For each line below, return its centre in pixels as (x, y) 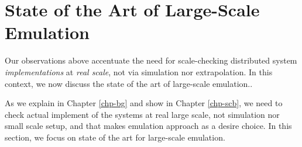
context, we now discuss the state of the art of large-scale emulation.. (129, 83)
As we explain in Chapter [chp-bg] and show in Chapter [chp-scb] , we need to (144, 103)
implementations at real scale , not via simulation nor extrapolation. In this (139, 71)
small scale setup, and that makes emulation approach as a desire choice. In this (148, 126)
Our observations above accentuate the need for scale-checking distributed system (151, 60)
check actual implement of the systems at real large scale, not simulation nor (142, 114)
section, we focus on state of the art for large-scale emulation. (115, 137)
